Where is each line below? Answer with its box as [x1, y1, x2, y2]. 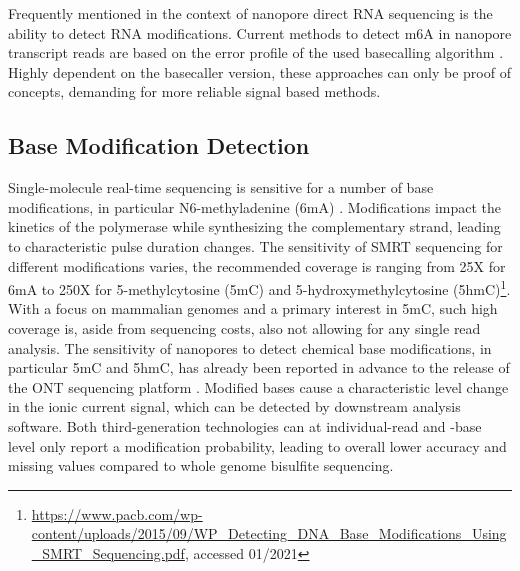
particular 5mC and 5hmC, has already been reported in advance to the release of [8, 357, 510, 378]
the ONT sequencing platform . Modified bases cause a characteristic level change [8, 376, 509, 397]
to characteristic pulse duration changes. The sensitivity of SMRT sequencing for [8, 235, 503, 256]
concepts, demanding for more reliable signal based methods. [8, 81, 381, 102]
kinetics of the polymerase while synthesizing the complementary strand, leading [8, 216, 501, 237]
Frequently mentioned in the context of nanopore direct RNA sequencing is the [8, 3, 493, 23]
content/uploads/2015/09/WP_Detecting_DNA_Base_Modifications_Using [31, 523, 507, 544]
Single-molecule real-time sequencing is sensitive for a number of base [8, 177, 434, 198]
